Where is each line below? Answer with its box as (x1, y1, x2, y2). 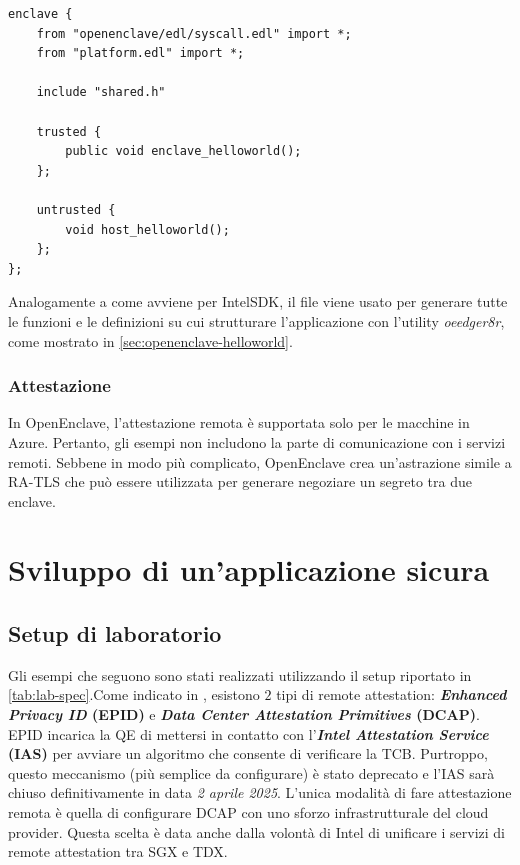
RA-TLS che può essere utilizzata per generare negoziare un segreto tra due (8, 471, 473, 492)
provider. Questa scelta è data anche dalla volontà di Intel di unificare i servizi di (8, 821, 505, 842)
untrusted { (36, 202, 116, 217)
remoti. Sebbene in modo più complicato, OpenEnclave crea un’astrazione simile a (8, 451, 512, 472)
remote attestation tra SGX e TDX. (8, 841, 228, 862)
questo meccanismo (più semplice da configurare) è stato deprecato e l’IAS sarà (8, 762, 495, 783)
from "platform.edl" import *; (36, 46, 245, 61)
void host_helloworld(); (65, 222, 230, 237)
